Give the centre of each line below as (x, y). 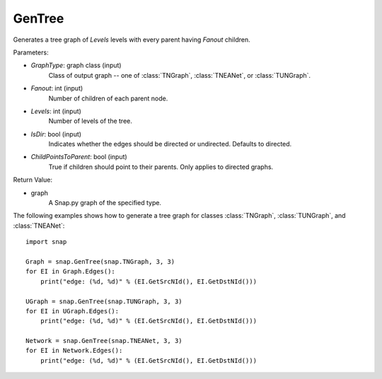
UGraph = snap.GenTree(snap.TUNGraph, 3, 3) (104, 301)
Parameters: (31, 52)
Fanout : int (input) (57, 88)
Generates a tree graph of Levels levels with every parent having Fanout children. (132, 40)
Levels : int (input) (56, 111)
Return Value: (33, 180)
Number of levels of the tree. (90, 121)
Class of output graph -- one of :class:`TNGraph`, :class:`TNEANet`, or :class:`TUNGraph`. (180, 75)
